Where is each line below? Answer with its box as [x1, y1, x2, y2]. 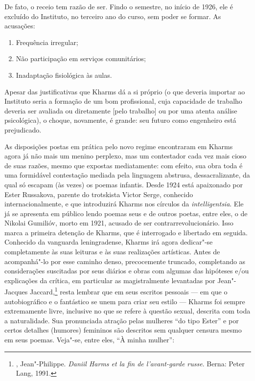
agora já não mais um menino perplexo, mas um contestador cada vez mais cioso [4, 151, 247, 161]
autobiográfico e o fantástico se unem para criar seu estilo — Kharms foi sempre [4, 296, 245, 306]
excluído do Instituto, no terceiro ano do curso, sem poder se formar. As [4, 11, 221, 21]
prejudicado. [4, 124, 42, 134]
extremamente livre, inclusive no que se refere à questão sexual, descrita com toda [4, 306, 251, 316]
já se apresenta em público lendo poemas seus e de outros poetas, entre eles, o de [4, 208, 248, 218]
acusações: [4, 21, 35, 31]
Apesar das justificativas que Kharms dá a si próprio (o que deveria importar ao [4, 86, 245, 96]
